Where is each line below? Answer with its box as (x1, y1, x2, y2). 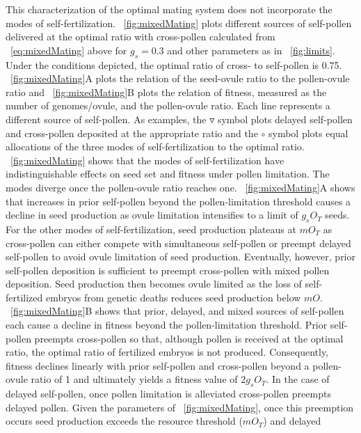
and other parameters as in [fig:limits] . (167, 42, 335, 57)
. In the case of (266, 372, 330, 386)
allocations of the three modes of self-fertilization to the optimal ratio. (6, 139, 305, 154)
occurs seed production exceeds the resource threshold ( (6, 414, 243, 428)
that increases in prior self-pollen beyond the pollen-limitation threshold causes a (6, 194, 351, 208)
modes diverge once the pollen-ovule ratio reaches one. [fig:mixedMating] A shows (6, 180, 355, 194)
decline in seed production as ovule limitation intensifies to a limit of (6, 207, 298, 222)
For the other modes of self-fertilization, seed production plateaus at (6, 221, 296, 236)
